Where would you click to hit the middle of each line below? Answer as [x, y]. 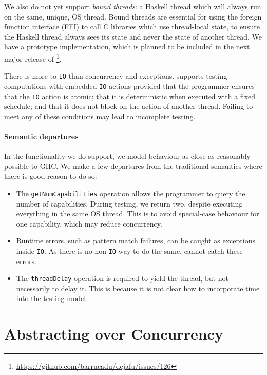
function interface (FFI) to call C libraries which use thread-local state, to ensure [132, 26]
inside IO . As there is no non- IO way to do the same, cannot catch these [129, 250]
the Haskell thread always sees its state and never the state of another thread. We [133, 36]
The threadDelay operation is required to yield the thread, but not [122, 278]
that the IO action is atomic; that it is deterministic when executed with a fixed [130, 96]
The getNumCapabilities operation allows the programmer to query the [131, 193]
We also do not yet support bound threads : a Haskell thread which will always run [133, 6]
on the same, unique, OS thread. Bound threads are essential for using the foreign [133, 16]
